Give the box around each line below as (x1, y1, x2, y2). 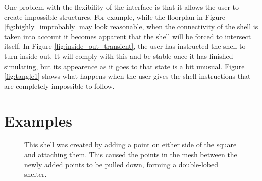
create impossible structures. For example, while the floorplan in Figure (4, 11, 226, 22)
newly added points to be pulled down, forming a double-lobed (24, 159, 219, 169)
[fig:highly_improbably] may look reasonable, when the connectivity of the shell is (4, 21, 258, 32)
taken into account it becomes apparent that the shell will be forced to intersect (4, 31, 251, 41)
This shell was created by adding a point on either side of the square (24, 139, 237, 150)
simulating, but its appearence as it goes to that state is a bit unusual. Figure (4, 61, 245, 71)
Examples (4, 110, 72, 131)
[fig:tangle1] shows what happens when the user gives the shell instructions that (4, 71, 251, 81)
